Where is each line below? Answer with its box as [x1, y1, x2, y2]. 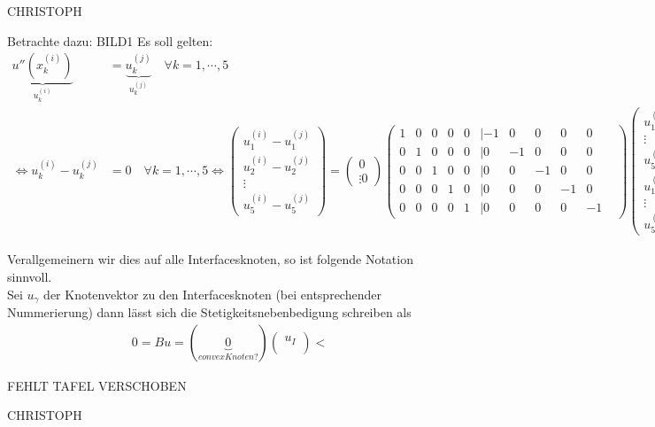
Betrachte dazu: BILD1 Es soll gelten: [7, 31, 213, 50]
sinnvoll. [7, 268, 52, 286]
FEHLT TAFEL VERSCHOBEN [7, 376, 187, 394]
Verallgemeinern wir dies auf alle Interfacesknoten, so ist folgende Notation [7, 250, 413, 268]
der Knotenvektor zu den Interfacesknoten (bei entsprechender [43, 284, 381, 303]
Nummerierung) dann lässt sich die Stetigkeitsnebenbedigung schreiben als [7, 303, 412, 322]
